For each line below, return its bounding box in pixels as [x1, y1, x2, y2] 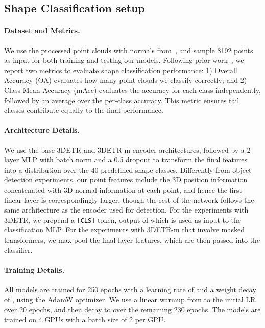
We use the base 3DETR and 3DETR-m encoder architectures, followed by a [4, 144, 245, 155]
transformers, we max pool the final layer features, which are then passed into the [4, 234, 260, 245]
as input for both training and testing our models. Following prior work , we [4, 55, 244, 65]
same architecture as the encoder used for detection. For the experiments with [4, 204, 249, 215]
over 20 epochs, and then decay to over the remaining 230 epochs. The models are [4, 304, 261, 315]
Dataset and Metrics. [4, 25, 80, 36]
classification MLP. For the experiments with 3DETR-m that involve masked [4, 224, 245, 235]
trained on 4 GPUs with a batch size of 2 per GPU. [4, 314, 166, 324]
